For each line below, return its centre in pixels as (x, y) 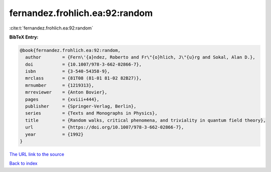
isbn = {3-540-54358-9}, (68, 71)
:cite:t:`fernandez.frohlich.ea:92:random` (51, 28)
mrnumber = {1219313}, (60, 85)
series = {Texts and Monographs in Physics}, (91, 113)
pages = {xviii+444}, (62, 99)
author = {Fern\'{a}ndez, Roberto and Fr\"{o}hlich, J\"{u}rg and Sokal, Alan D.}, (140, 57)
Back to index (23, 163)
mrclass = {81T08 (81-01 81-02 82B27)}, (84, 78)
